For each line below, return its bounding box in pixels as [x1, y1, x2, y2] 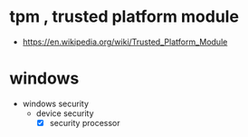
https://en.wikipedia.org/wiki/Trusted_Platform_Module [22, 36, 228, 47]
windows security [22, 98, 89, 109]
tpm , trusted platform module [9, 6, 240, 27]
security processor [49, 117, 120, 128]
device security [35, 107, 94, 119]
